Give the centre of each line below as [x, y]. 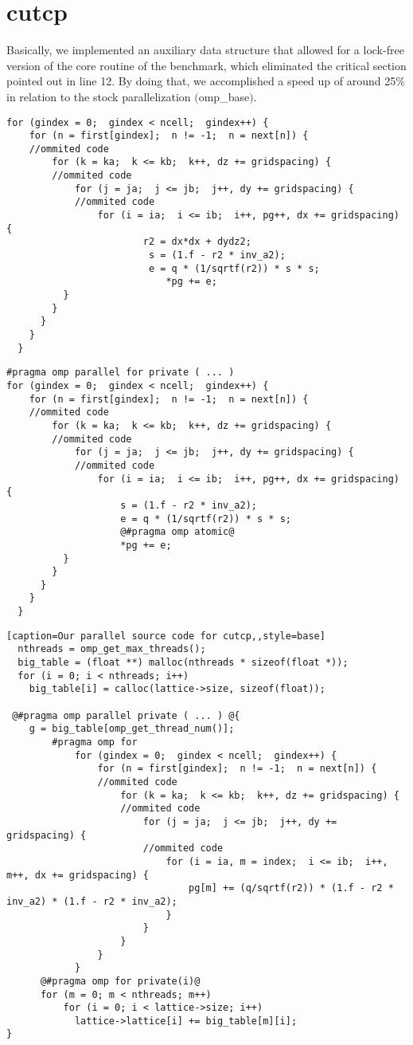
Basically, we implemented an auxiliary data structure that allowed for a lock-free [205, 50]
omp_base [224, 96]
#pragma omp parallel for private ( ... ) [121, 373]
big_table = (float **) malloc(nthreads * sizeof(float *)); [183, 663]
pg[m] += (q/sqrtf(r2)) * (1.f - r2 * [291, 888]
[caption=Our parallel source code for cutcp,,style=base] [166, 636]
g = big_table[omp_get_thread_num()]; [132, 729]
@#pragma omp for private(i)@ [120, 981]
